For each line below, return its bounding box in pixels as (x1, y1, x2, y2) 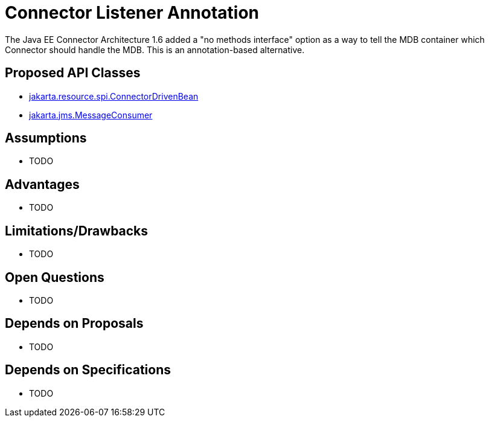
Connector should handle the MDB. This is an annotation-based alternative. (5, 44, 305, 55)
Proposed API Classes (5, 65, 141, 81)
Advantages (5, 176, 80, 192)
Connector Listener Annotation (5, 2, 260, 23)
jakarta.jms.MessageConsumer (29, 109, 153, 120)
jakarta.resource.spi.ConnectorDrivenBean (29, 91, 199, 101)
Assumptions (5, 130, 87, 146)
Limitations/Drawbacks (5, 223, 149, 238)
